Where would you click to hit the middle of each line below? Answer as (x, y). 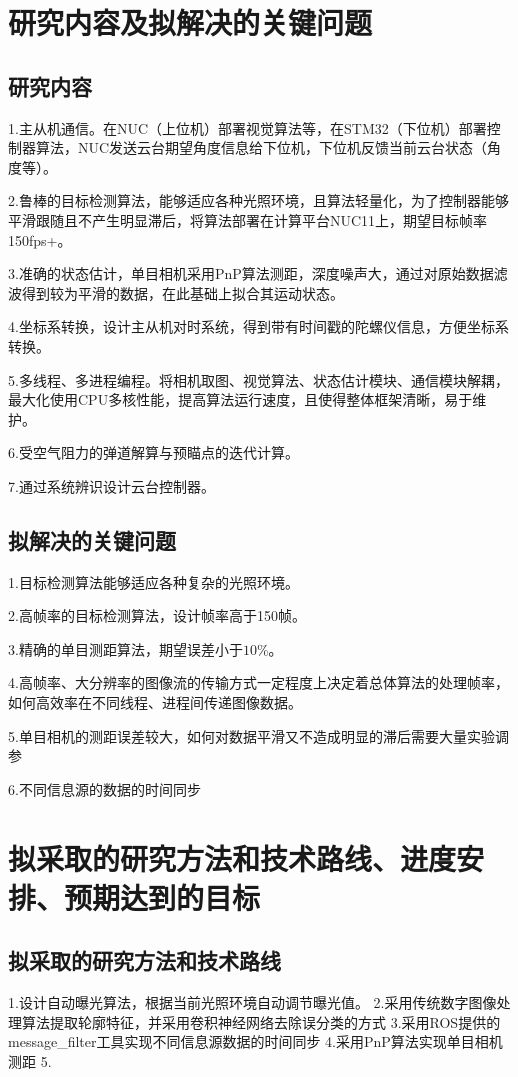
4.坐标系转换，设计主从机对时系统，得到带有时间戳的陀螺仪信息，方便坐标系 (258, 326)
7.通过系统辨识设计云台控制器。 (111, 485)
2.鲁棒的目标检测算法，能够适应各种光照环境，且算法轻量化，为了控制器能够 (258, 200)
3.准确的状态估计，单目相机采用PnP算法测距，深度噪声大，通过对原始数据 (251, 273)
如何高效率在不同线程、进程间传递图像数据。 (155, 702)
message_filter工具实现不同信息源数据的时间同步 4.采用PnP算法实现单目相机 (255, 1041)
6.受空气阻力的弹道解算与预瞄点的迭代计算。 (153, 452)
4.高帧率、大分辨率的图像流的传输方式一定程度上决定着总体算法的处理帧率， (258, 682)
